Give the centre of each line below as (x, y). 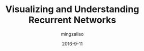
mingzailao (72, 34)
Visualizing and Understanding (72, 9)
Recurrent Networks (72, 20)
